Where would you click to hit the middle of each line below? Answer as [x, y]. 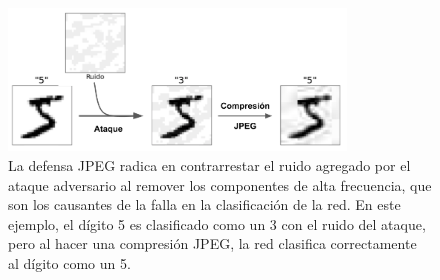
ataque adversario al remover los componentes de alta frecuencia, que [220, 184]
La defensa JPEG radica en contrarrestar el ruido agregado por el [209, 164]
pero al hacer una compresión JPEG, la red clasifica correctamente [212, 243]
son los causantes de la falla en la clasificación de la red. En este [204, 204]
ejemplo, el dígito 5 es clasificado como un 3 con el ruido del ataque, [217, 223]
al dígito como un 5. [69, 262]
